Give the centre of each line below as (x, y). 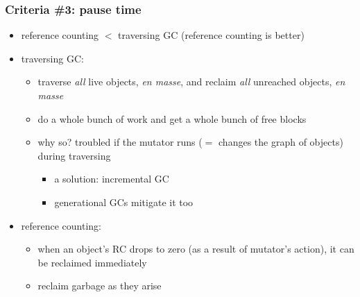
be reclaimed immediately (92, 262)
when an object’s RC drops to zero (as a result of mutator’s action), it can (196, 249)
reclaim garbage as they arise (100, 286)
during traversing (74, 155)
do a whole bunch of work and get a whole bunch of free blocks (172, 118)
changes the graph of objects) (281, 142)
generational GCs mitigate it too (124, 202)
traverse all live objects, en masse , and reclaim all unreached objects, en (191, 82)
